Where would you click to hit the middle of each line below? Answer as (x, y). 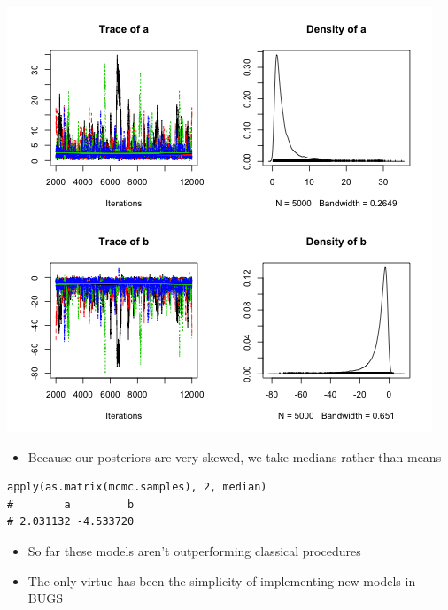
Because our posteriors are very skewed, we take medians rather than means (235, 456)
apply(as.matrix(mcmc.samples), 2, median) (137, 487)
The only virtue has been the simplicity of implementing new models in (222, 580)
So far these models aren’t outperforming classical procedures (194, 550)
